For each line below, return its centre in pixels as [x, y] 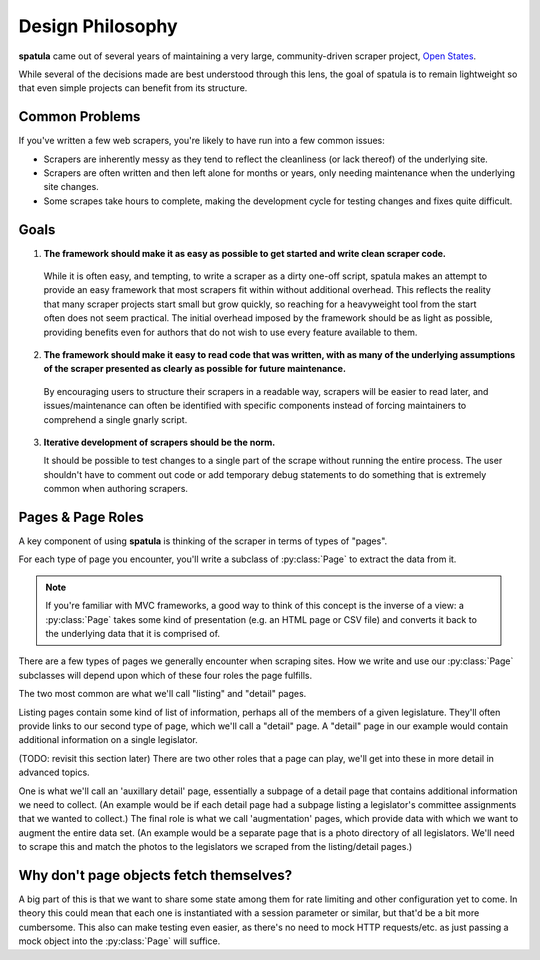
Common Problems [79, 116]
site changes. [71, 187]
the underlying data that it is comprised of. [132, 634]
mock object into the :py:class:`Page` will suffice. [119, 941]
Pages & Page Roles [81, 516]
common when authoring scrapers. [116, 489]
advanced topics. [54, 772]
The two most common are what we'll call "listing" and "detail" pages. [162, 694]
